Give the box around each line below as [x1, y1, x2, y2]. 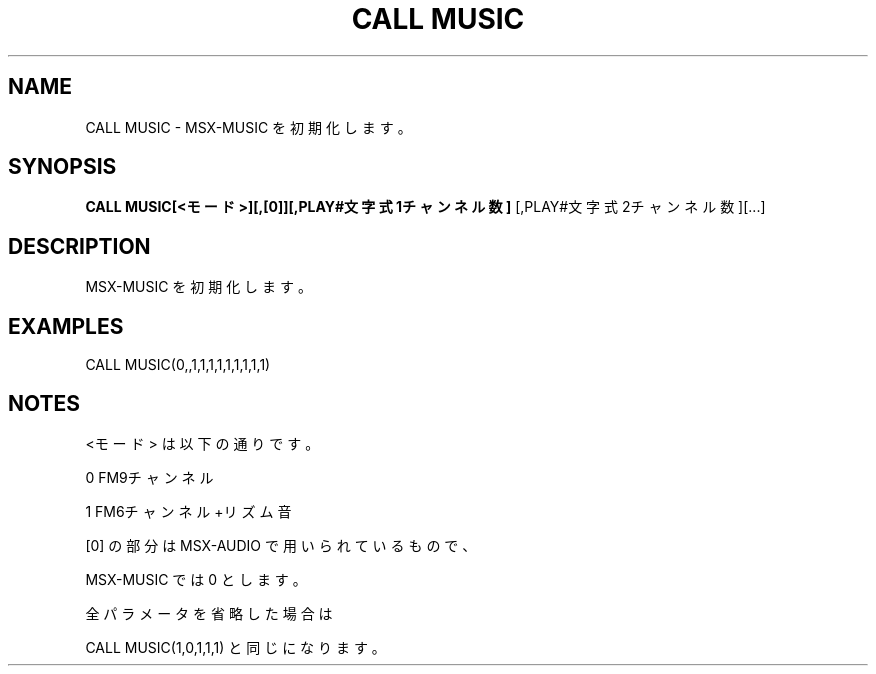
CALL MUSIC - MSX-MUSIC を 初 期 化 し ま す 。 [85, 118, 412, 136]
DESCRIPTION [8, 233, 151, 259]
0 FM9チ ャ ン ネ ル [85, 468, 214, 486]
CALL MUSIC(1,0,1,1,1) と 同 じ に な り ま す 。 [85, 638, 386, 656]
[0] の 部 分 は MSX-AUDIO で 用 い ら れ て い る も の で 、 [85, 536, 477, 554]
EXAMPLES [8, 313, 124, 339]
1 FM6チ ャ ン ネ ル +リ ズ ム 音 [85, 502, 292, 520]
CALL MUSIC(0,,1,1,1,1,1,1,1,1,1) [85, 356, 271, 374]
